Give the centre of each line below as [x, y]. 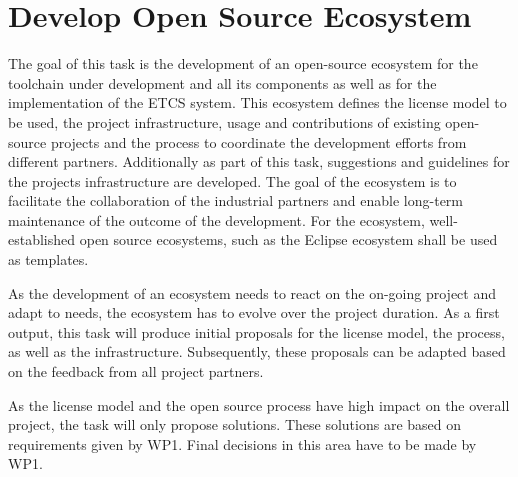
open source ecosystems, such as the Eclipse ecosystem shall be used [288, 239]
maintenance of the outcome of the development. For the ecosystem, [216, 219]
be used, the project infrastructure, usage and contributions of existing [224, 121]
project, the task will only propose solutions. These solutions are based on [235, 424]
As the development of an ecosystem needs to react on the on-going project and [252, 292]
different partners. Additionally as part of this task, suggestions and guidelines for [259, 161]
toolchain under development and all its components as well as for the [222, 82]
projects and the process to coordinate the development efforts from [258, 141]
